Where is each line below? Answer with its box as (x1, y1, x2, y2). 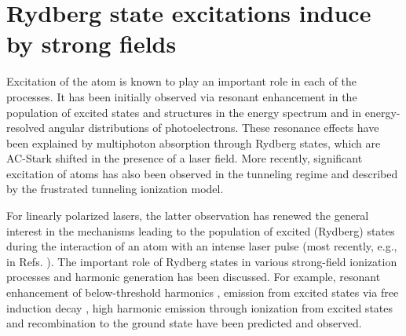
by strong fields (6, 27, 177, 60)
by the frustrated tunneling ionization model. (6, 181, 224, 197)
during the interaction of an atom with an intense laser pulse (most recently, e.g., (6, 238, 397, 254)
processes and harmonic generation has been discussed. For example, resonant (6, 268, 381, 285)
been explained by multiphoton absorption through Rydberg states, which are (6, 134, 381, 151)
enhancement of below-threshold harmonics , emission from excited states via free (6, 284, 399, 301)
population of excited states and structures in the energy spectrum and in (6, 104, 362, 120)
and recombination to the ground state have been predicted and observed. (6, 315, 362, 331)
